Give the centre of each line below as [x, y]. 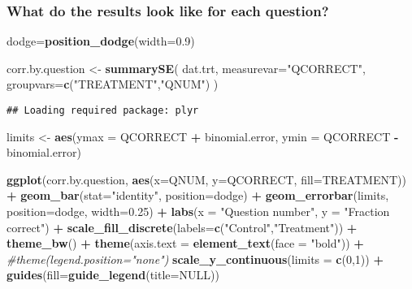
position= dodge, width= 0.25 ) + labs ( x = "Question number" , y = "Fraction [198, 211]
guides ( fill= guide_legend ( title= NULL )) [113, 275]
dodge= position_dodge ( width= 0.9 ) [101, 41]
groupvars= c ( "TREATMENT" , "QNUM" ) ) [113, 84]
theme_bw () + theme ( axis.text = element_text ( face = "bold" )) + [185, 243]
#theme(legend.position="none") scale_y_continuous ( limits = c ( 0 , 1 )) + [195, 259]
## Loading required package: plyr [103, 110]
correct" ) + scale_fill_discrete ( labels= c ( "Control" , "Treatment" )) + [182, 227]
